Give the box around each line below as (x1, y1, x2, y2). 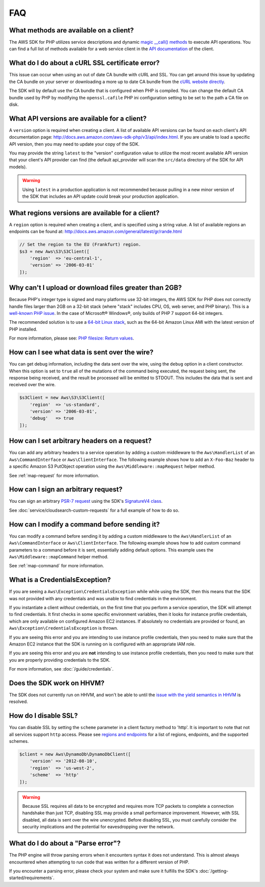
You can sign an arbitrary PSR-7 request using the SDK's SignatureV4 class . (9, 498, 163, 504)
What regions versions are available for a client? (9, 209, 159, 217)
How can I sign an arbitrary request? (9, 485, 123, 494)
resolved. (9, 699, 28, 704)
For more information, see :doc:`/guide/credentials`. (9, 666, 114, 672)
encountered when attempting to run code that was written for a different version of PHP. (9, 859, 190, 865)
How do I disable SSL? (9, 711, 78, 720)
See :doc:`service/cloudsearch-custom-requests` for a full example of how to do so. (9, 507, 180, 513)
